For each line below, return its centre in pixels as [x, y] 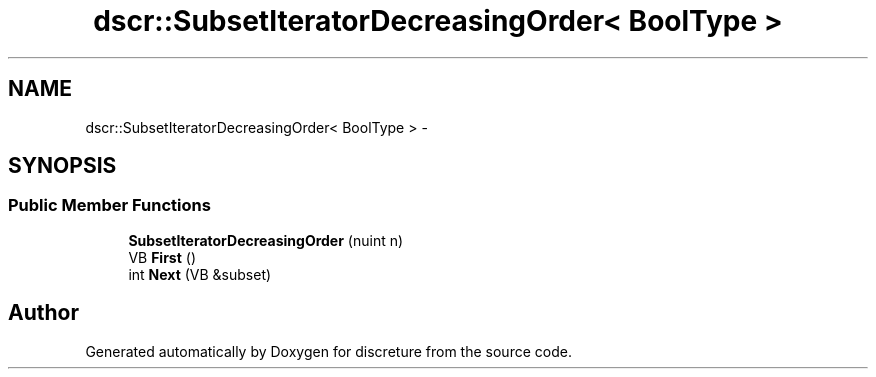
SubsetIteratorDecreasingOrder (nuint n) [266, 240]
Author [43, 313]
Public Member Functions [109, 205]
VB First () [162, 257]
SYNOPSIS [62, 166]
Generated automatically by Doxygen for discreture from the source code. [328, 351]
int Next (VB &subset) [200, 274]
